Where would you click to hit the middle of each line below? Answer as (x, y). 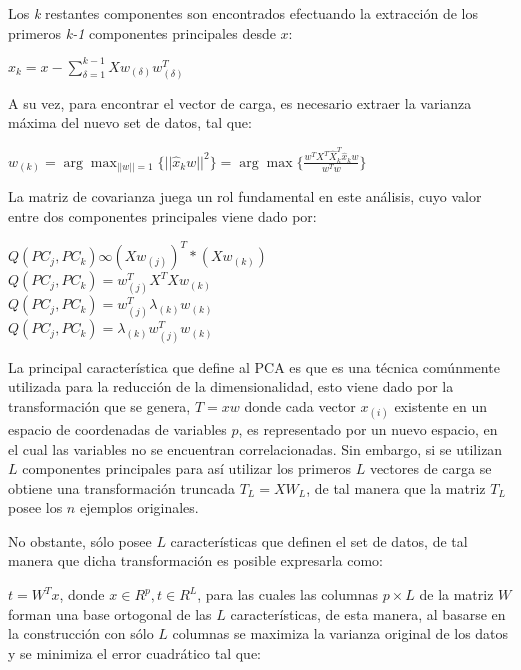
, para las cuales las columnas (287, 594)
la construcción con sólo (81, 633)
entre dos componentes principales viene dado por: (162, 215)
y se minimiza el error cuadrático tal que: (134, 652)
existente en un (441, 405)
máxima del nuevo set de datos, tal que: (130, 122)
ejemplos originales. (139, 507)
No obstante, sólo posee (80, 540)
